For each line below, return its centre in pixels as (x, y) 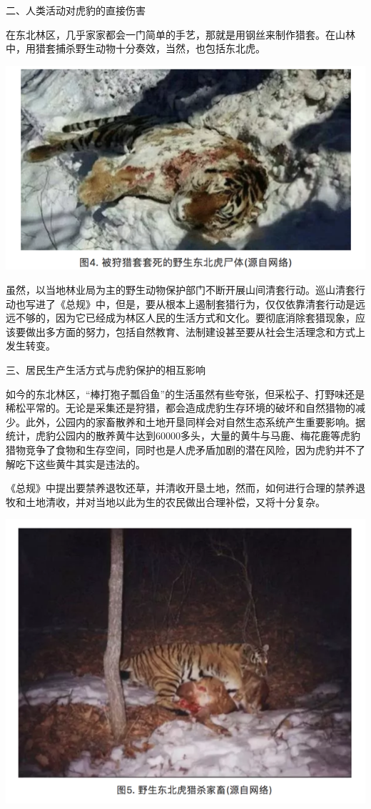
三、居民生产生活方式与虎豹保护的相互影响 (106, 369)
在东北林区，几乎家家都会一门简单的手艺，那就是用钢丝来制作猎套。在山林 (181, 34)
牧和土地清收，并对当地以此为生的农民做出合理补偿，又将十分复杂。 (166, 501)
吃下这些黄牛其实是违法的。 (80, 463)
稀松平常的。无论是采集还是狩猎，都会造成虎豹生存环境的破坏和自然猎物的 (181, 408)
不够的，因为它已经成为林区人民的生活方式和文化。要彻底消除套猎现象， (185, 318)
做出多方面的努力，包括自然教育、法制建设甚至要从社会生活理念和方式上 (195, 331)
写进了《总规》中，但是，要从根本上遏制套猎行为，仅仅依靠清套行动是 (190, 303)
